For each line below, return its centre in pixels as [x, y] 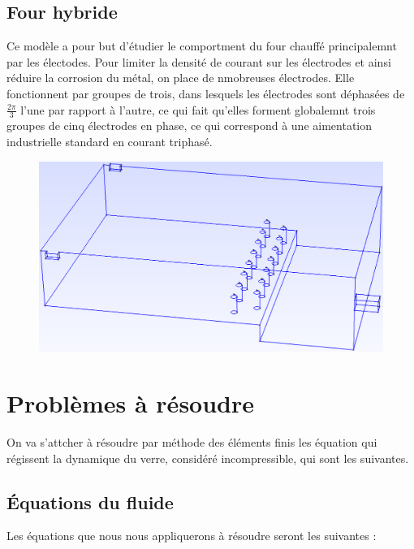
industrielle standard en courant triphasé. [110, 141]
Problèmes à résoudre [131, 403]
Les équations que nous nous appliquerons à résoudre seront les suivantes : [192, 536]
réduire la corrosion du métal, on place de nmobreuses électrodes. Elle [181, 78]
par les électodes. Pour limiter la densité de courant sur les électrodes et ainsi [199, 61]
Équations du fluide [90, 501]
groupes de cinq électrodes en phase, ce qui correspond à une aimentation [190, 125]
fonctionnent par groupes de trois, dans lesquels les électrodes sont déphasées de [206, 93]
